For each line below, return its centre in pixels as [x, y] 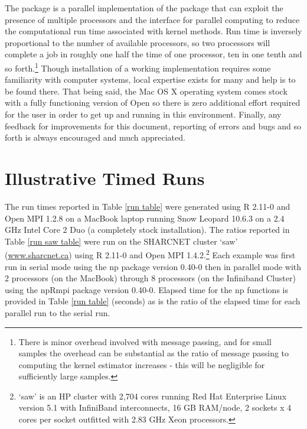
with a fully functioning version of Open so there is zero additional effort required [153, 103]
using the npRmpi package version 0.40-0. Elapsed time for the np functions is [146, 289]
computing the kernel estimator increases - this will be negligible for [142, 364]
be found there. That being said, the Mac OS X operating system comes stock [146, 91]
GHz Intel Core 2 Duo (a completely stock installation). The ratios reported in [147, 230]
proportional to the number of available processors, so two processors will [138, 42]
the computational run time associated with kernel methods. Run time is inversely [153, 31]
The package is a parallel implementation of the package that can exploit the [144, 8]
